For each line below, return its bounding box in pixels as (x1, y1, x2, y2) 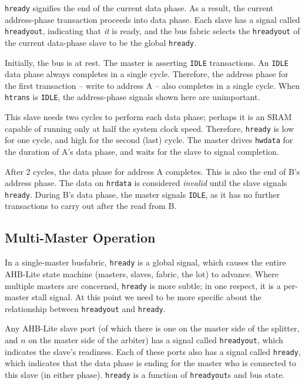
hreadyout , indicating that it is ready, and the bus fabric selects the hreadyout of (5, 25, 300, 37)
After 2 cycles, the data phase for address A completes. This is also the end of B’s (5, 165, 300, 177)
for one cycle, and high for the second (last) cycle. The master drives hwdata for (5, 134, 293, 146)
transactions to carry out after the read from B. (5, 200, 177, 212)
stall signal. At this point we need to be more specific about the (31, 291, 262, 303)
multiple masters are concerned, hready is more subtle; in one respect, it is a (5, 279, 281, 291)
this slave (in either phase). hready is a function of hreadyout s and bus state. (5, 368, 285, 380)
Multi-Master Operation (5, 228, 156, 247)
